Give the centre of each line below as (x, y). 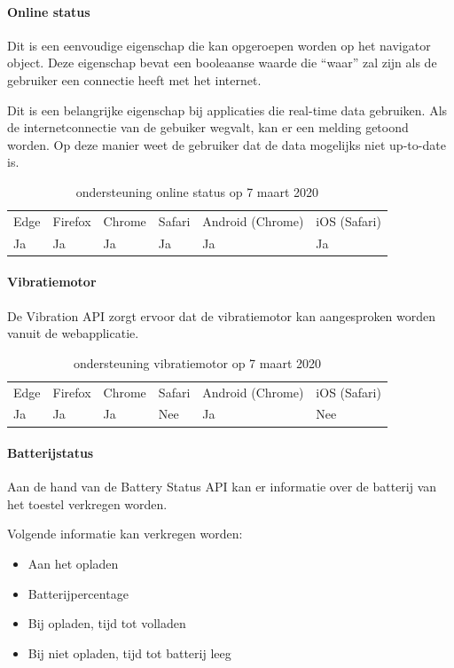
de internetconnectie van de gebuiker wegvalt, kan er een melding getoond (208, 127)
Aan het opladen (73, 564)
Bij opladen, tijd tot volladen (107, 623)
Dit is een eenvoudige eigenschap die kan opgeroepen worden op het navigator (219, 45)
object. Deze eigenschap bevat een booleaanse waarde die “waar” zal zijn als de (222, 63)
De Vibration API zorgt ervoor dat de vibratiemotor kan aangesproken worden (222, 315)
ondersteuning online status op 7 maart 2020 (197, 191)
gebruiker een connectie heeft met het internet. (134, 79)
